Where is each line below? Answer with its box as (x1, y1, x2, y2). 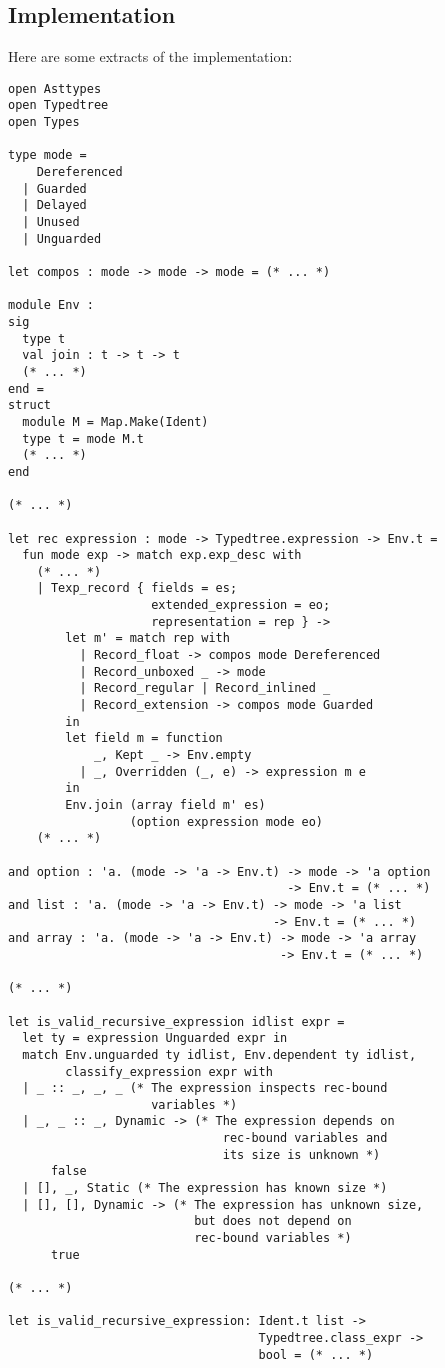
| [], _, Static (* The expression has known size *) (22, 1181, 388, 1196)
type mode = (8, 148, 87, 163)
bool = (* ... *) (258, 1347, 374, 1362)
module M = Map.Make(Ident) (22, 414, 209, 429)
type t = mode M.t (22, 431, 145, 446)
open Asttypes (8, 81, 102, 96)
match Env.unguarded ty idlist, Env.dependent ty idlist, (22, 1047, 417, 1062)
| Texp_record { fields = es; (36, 581, 238, 596)
